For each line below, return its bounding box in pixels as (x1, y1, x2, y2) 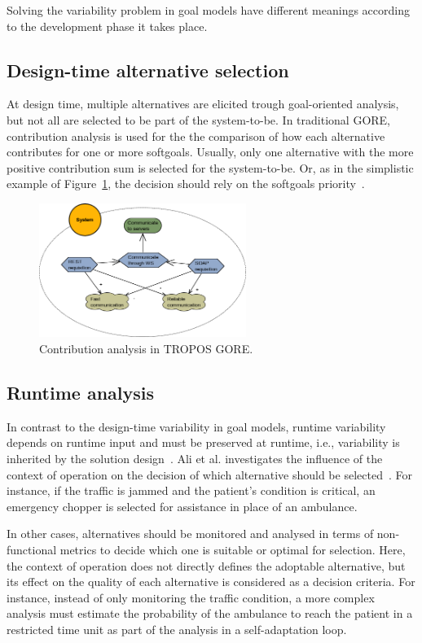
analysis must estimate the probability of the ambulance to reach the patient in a (7, 605, 413, 622)
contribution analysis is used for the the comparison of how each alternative (7, 127, 385, 144)
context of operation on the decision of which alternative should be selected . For (7, 466, 412, 483)
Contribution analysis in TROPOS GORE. (39, 340, 253, 357)
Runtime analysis (7, 380, 155, 405)
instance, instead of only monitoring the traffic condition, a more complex (7, 588, 375, 606)
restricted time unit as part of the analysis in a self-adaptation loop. (7, 620, 347, 637)
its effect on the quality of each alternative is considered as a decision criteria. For (7, 573, 415, 590)
